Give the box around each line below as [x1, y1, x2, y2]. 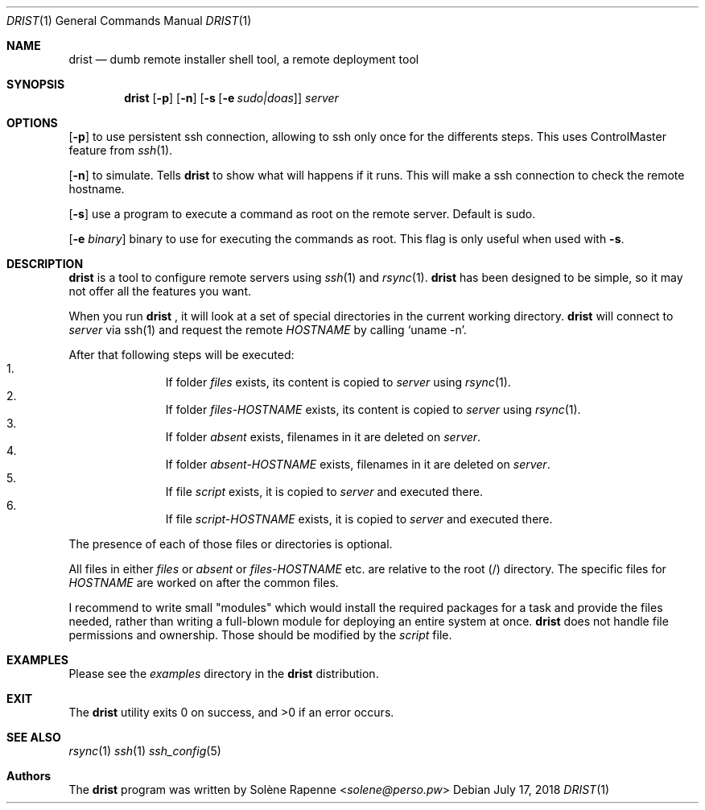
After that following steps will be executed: [68, 348, 295, 362]
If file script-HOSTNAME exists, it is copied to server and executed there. [165, 512, 553, 526]
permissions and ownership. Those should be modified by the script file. [68, 628, 452, 642]
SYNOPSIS [6, 77, 65, 91]
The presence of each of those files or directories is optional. [68, 537, 393, 551]
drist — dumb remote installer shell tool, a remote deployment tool [68, 52, 419, 66]
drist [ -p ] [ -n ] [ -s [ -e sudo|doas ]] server [124, 91, 339, 105]
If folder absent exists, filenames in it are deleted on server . [165, 430, 481, 444]
